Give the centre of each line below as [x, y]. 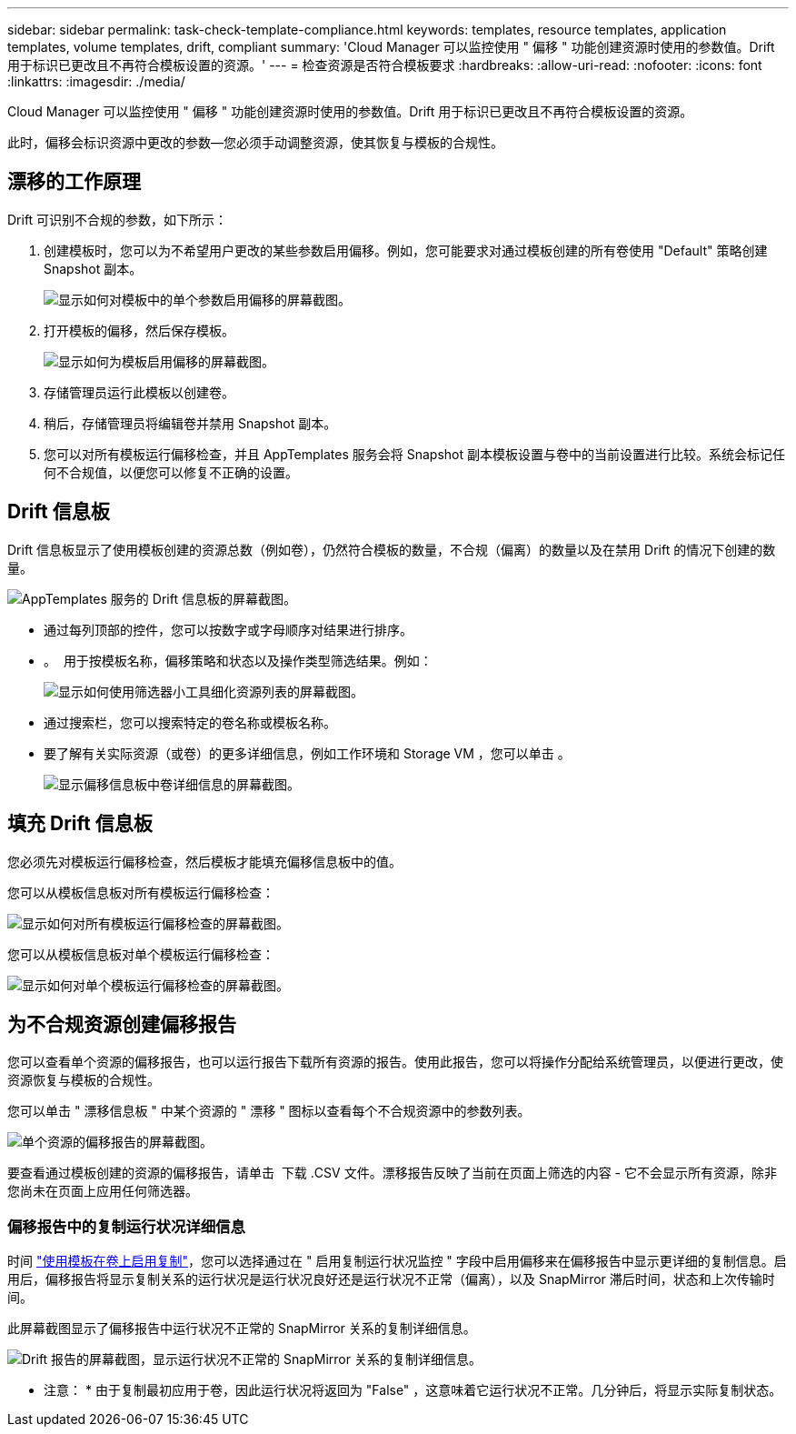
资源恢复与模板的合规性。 [84, 1080]
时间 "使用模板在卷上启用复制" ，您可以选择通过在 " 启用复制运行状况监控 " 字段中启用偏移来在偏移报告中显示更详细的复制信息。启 [397, 1261]
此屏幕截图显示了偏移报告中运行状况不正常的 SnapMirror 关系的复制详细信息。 [242, 1329]
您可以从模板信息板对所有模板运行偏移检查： [141, 892]
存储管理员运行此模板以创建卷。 [139, 392]
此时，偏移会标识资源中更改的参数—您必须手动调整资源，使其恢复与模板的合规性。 [255, 142]
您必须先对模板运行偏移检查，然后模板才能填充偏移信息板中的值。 [204, 861]
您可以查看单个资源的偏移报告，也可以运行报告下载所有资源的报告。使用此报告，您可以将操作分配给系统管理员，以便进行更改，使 [395, 1062]
